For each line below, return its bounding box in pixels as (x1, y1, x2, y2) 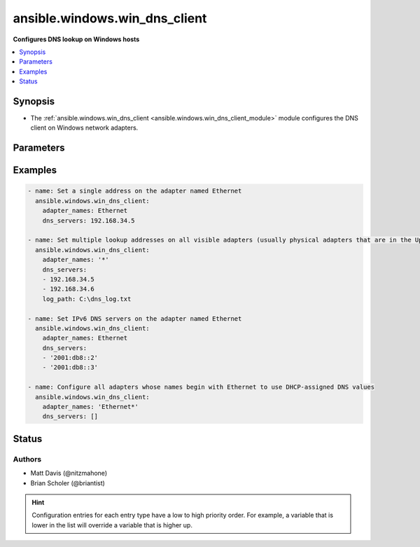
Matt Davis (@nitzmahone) (30, 469, 108, 478)
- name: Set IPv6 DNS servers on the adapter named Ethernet (27, 314, 242, 322)
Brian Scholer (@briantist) (30, 478, 105, 487)
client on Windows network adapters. (30, 123, 139, 132)
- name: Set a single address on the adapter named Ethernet (27, 187, 242, 195)
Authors (13, 454, 42, 464)
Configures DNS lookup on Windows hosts (13, 35, 140, 43)
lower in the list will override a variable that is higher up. (31, 520, 192, 529)
